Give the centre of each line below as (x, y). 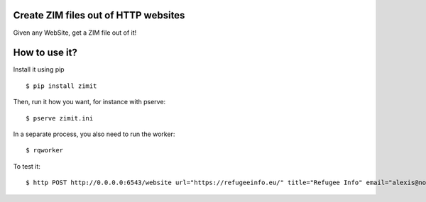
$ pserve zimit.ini (60, 118)
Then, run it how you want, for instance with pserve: (89, 102)
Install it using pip (39, 69)
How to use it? (45, 53)
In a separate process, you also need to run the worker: (94, 134)
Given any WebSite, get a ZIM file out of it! (75, 33)
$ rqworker (45, 150)
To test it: (27, 166)
